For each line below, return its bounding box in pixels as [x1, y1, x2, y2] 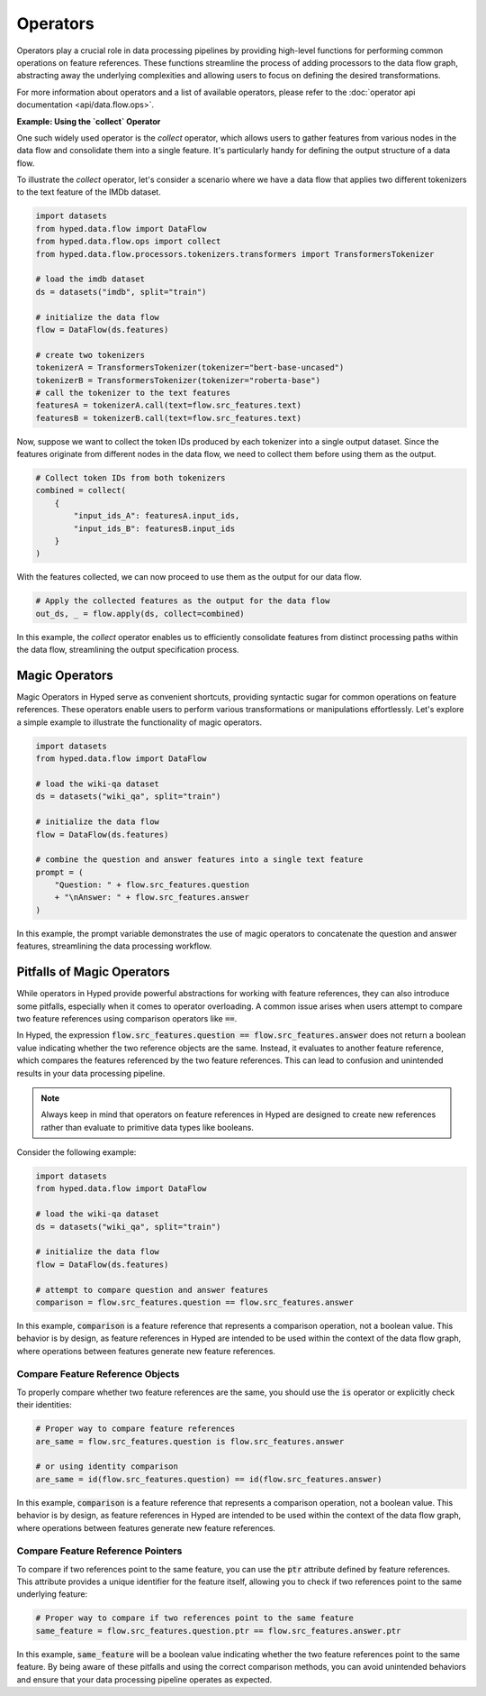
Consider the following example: [16, 1147, 137, 1158]
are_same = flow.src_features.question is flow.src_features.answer [35, 1436, 345, 1446]
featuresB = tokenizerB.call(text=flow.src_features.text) [35, 413, 301, 423]
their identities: [16, 1399, 72, 1410]
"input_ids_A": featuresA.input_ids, [73, 510, 240, 521]
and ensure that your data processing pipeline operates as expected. [16, 1673, 273, 1685]
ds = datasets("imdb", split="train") [35, 287, 207, 297]
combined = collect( [35, 485, 126, 496]
